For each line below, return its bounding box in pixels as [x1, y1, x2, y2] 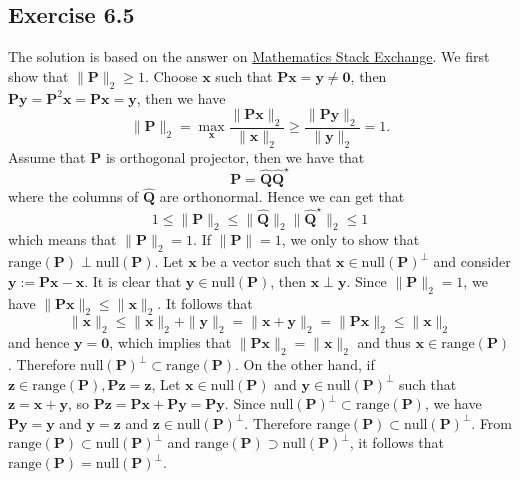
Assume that [8, 146, 86, 167]
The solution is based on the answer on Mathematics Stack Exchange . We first [8, 46, 490, 67]
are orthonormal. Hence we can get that [159, 186, 405, 207]
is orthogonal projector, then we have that [105, 146, 365, 167]
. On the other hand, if [234, 354, 375, 375]
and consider [433, 251, 511, 272]
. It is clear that [84, 270, 182, 291]
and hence [8, 332, 70, 353]
